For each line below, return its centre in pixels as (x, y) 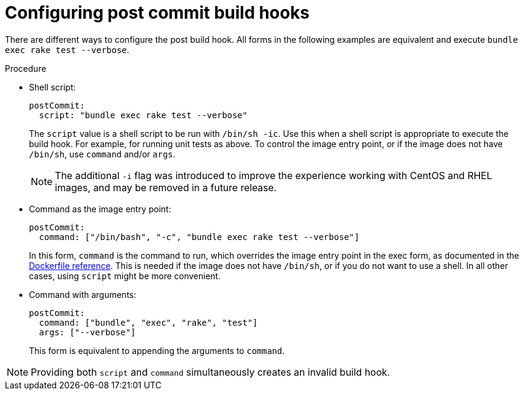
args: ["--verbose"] (87, 332)
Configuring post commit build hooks (157, 13)
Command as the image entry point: (100, 209)
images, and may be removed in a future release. (166, 187)
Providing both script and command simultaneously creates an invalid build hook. (210, 372)
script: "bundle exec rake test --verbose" (143, 115)
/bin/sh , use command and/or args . (102, 154)
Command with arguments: (83, 294)
